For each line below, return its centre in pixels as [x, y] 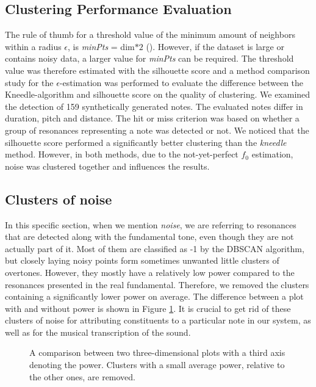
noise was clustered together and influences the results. [107, 166]
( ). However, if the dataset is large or [215, 46]
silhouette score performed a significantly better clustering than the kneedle [146, 142]
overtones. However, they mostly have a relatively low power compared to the [150, 272]
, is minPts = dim [101, 46]
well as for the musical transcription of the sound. [98, 332]
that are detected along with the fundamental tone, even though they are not [149, 237]
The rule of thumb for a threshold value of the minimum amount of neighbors [150, 34]
